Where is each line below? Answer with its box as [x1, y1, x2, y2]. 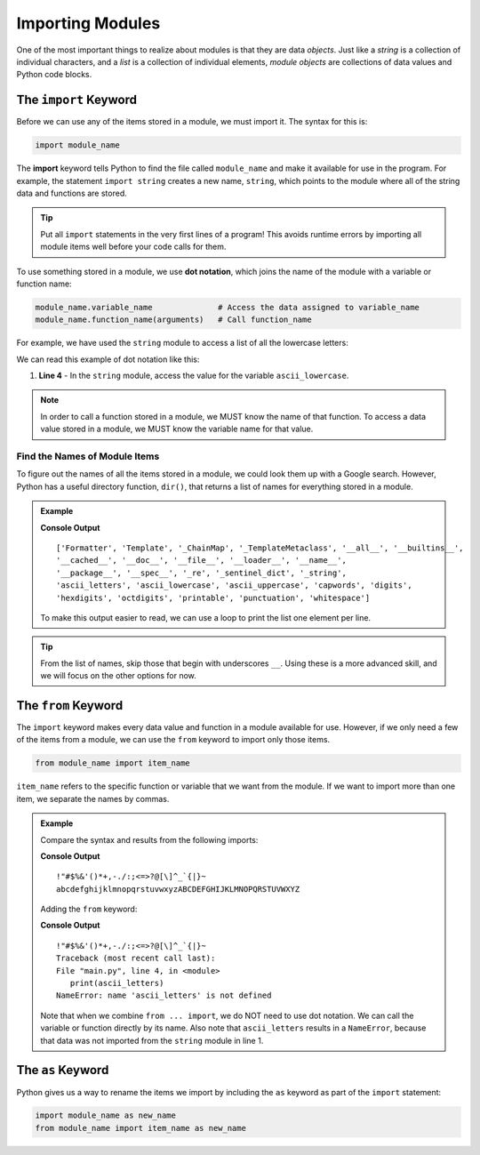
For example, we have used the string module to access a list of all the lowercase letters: [16, 338, 348, 349]
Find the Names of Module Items [16, 450, 160, 462]
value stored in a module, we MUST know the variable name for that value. [40, 423, 314, 435]
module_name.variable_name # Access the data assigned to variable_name [35, 302, 420, 312]
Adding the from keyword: [40, 903, 138, 915]
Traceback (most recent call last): [56, 953, 216, 964]
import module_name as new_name [35, 1111, 177, 1120]
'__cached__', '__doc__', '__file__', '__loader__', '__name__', [56, 556, 347, 565]
